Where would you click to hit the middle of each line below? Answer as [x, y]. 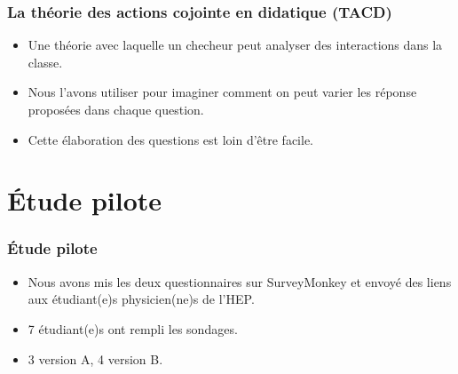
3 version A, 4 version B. [95, 358]
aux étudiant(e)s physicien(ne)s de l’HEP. [141, 299]
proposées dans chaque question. [116, 109]
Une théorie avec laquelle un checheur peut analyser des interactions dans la [235, 45]
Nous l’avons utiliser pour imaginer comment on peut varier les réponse [222, 92]
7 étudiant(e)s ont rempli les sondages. [133, 328]
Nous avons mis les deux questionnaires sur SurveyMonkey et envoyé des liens [240, 281]
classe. [45, 62]
